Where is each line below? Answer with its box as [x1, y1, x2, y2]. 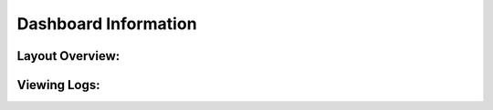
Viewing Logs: [16, 77, 100, 93]
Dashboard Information [16, 14, 197, 34]
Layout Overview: [16, 48, 121, 64]
